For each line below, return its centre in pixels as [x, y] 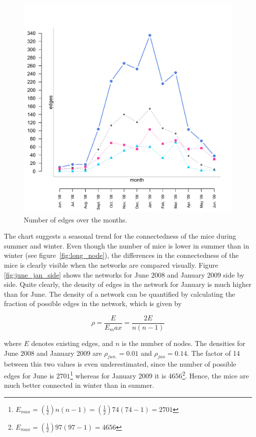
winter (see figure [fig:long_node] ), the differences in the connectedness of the [121, 255]
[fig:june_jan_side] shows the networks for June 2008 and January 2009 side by [124, 274]
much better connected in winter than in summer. [79, 385]
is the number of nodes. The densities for [184, 343]
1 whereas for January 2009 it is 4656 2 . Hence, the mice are [160, 375]
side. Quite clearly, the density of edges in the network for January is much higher [128, 284]
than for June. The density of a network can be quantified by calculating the [120, 294]
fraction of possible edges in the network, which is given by [93, 303]
